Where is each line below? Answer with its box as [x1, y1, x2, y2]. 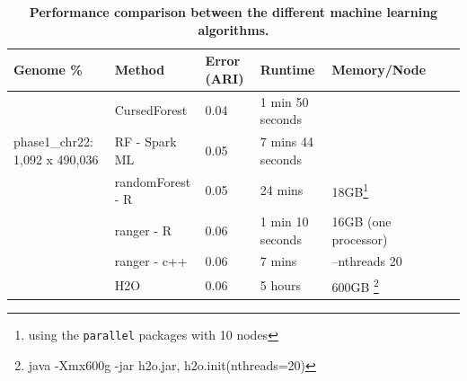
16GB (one [331, 211, 392, 230]
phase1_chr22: [13, 132, 93, 151]
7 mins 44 [260, 132, 314, 151]
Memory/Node [331, 59, 427, 78]
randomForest [114, 172, 191, 190]
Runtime [260, 59, 315, 78]
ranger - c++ [114, 252, 188, 270]
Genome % [13, 59, 83, 78]
